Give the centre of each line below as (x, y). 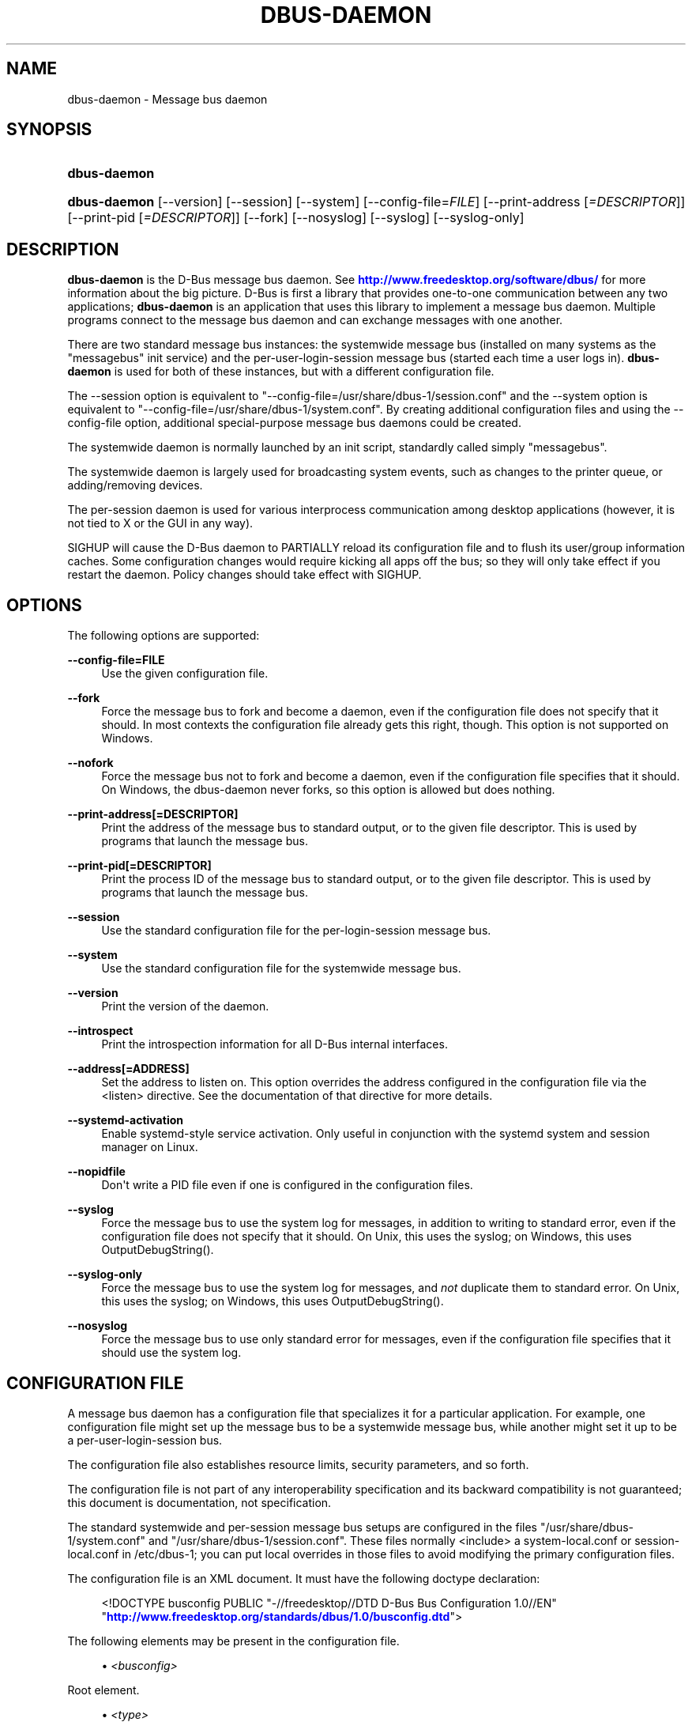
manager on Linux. (150, 1147)
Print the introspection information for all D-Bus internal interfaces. (275, 1044)
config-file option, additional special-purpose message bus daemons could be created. (294, 423)
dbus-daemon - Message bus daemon (167, 99)
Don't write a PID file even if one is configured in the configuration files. (287, 1185)
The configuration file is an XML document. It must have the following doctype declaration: (304, 1578)
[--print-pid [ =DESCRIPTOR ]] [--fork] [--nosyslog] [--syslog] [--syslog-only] (296, 218)
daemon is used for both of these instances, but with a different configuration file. (281, 372)
